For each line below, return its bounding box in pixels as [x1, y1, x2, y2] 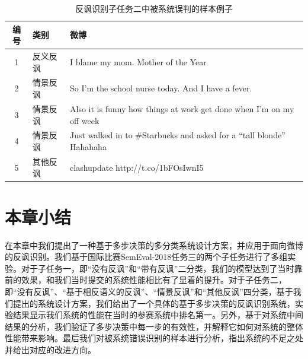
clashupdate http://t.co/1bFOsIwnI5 [70, 161, 204, 173]
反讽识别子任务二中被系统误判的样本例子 [75, 2, 233, 14]
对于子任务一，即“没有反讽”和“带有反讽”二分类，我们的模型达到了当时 [21, 262, 294, 274]
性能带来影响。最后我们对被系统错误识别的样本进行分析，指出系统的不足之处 [5, 332, 303, 344]
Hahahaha [70, 140, 107, 153]
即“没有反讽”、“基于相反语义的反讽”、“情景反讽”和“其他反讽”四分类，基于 [5, 285, 293, 297]
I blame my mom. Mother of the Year [70, 55, 207, 68]
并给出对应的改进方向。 [5, 343, 96, 355]
